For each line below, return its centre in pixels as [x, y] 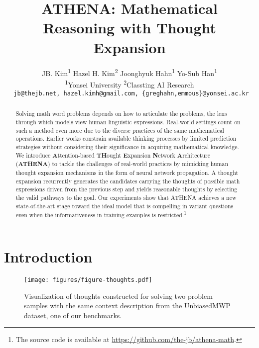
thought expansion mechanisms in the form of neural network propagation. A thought [127, 173]
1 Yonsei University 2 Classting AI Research [129, 84]
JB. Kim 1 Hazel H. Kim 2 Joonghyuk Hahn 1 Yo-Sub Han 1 [129, 72]
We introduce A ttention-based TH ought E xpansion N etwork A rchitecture [113, 155]
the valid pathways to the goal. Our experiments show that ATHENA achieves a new [126, 198]
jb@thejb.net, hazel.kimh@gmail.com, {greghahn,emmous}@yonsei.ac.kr [131, 93]
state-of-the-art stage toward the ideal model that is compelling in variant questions [125, 206]
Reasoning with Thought [129, 28]
